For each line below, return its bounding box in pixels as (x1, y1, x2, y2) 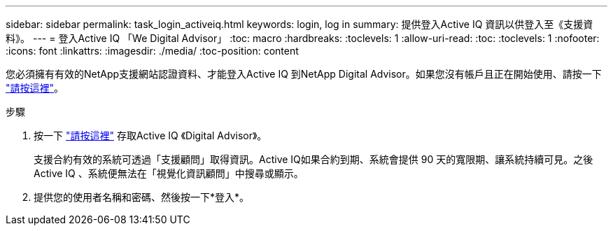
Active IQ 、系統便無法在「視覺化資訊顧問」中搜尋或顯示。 (34, 167, 304, 179)
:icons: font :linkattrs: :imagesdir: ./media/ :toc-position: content (6, 45, 299, 57)
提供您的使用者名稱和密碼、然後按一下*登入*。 (34, 191, 250, 203)
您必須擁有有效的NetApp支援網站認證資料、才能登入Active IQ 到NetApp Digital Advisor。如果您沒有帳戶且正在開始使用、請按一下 (6, 68, 602, 80)
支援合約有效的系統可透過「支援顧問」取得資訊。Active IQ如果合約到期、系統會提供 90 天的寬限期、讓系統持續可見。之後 (34, 153, 593, 165)
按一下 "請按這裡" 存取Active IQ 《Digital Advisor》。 (34, 129, 267, 141)
